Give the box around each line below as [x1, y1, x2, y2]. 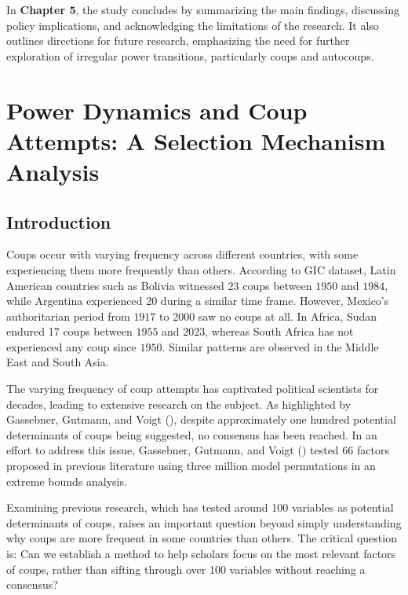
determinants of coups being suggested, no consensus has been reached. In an [6, 426, 377, 443]
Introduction [6, 209, 111, 233]
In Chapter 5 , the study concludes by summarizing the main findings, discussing [6, 2, 399, 17]
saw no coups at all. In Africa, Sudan [198, 307, 377, 324]
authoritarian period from [6, 307, 130, 324]
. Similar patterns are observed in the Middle [162, 338, 379, 354]
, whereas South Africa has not [205, 323, 354, 340]
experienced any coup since [6, 338, 137, 354]
